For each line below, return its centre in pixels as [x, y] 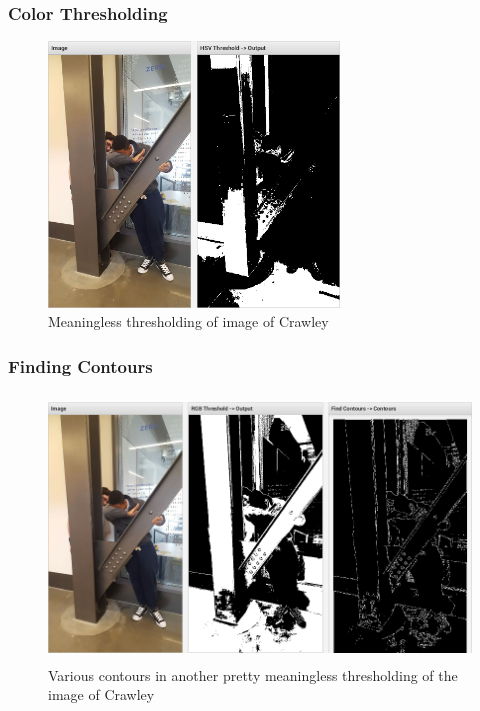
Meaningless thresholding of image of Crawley [188, 321]
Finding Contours [80, 365]
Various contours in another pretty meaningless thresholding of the [253, 674]
